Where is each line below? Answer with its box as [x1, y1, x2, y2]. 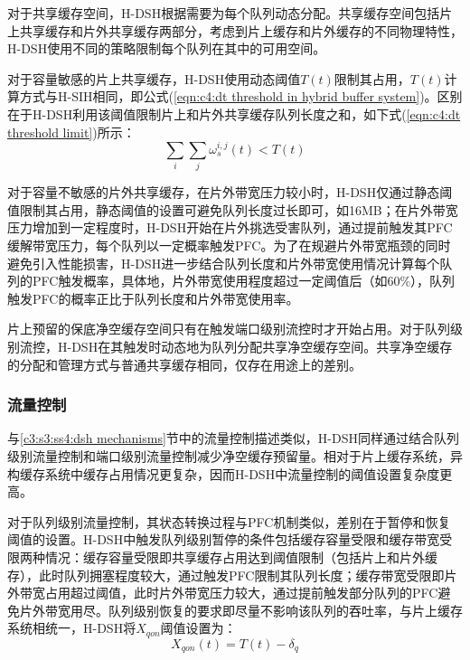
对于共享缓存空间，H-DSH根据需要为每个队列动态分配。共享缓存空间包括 [7, 4, 440, 22]
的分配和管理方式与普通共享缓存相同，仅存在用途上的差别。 [7, 354, 362, 373]
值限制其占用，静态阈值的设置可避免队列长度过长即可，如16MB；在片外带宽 [7, 200, 458, 219]
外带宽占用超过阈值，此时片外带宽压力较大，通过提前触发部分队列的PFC [7, 583, 438, 602]
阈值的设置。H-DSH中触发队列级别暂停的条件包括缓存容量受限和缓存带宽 [7, 530, 440, 549]
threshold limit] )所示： [7, 122, 136, 141]
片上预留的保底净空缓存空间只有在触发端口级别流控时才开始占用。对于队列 [7, 319, 450, 338]
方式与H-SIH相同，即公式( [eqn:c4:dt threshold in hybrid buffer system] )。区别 [19, 87, 463, 106]
